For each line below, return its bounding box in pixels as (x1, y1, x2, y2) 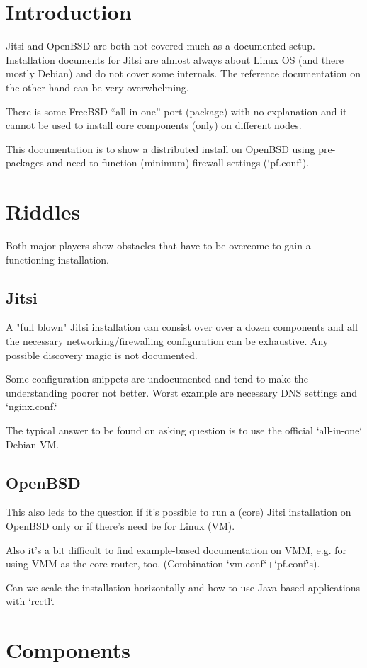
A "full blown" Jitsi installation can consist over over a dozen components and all (6, 319, 358, 334)
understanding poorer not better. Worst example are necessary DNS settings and (6, 385, 358, 400)
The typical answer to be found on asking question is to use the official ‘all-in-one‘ (6, 422, 363, 437)
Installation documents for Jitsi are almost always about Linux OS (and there (6, 52, 344, 67)
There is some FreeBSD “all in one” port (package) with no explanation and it (6, 103, 347, 118)
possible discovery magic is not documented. (6, 347, 198, 362)
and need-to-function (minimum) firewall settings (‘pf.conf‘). (47, 155, 310, 170)
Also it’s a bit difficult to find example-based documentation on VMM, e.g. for (6, 542, 346, 557)
